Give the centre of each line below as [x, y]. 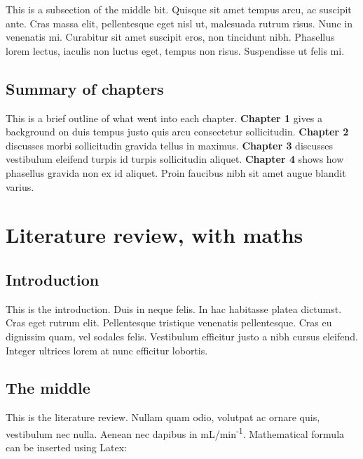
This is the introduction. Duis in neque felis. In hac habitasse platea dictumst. [174, 308]
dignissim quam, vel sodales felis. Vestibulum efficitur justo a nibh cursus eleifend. [182, 336]
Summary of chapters [85, 88]
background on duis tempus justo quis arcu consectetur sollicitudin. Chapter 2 [177, 132]
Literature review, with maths [155, 235]
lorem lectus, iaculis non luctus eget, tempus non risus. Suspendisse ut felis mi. [175, 50]
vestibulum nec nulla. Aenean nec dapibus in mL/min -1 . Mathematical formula [175, 432]
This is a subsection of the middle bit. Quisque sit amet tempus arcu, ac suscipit [179, 9]
